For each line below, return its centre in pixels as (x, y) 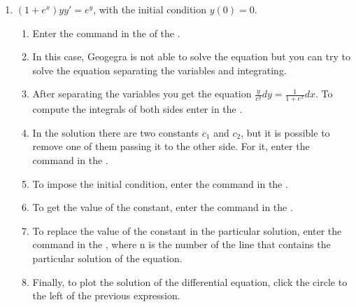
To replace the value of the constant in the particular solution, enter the (187, 230)
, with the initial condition (150, 9)
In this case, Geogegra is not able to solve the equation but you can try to (191, 56)
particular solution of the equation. (107, 258)
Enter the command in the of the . (106, 33)
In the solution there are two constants (116, 132)
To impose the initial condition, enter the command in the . (160, 183)
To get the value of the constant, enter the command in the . (163, 207)
